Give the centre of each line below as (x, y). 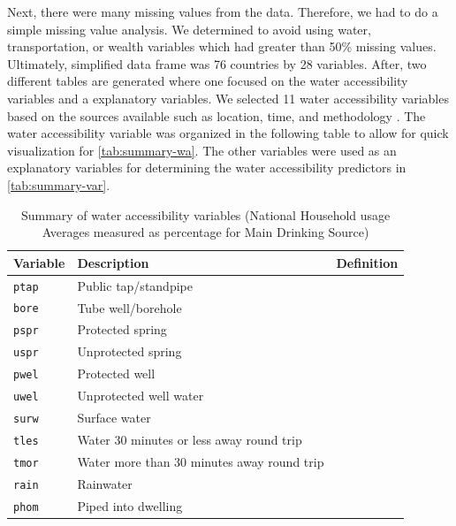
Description (113, 262)
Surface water (114, 418)
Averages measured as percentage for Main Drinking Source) (205, 232)
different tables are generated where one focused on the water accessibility (208, 81)
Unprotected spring (129, 351)
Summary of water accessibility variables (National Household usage (205, 214)
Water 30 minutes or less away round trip (190, 439)
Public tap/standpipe (135, 285)
